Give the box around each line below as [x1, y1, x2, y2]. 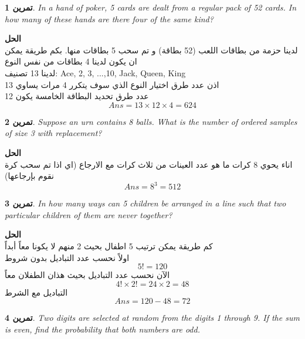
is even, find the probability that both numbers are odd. [5, 323, 200, 335]
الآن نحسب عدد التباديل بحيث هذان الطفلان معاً [5, 269, 170, 281]
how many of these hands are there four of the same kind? [5, 12, 213, 25]
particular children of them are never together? [5, 208, 172, 221]
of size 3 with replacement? [5, 127, 102, 139]
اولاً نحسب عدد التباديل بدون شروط [5, 251, 130, 263]
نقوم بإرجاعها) [5, 169, 54, 182]
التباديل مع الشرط [5, 286, 68, 298]
